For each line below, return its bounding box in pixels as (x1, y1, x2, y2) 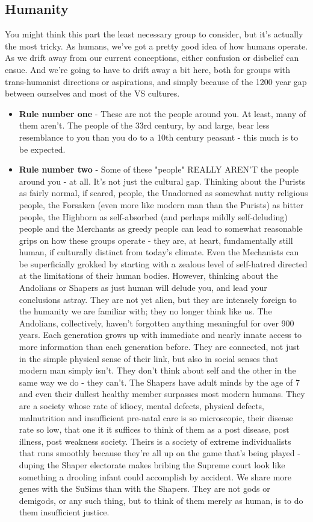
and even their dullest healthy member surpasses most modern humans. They (19, 387, 305, 400)
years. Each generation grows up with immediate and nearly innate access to (19, 328, 302, 341)
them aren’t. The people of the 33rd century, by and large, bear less (19, 119, 270, 132)
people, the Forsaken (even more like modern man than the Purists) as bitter (19, 198, 304, 211)
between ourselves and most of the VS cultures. (5, 87, 180, 100)
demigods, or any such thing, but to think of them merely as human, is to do (19, 494, 303, 506)
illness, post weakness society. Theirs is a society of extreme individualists (19, 434, 291, 447)
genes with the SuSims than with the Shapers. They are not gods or (19, 482, 270, 495)
